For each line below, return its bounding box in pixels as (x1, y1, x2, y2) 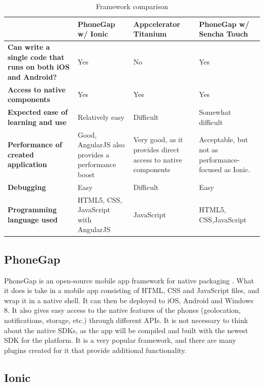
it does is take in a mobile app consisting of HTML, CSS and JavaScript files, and (4, 285, 259, 296)
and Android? (8, 71, 57, 82)
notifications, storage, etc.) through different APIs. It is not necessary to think (4, 315, 248, 326)
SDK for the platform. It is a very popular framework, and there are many (4, 335, 236, 345)
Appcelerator (133, 18, 181, 29)
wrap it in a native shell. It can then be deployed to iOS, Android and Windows (4, 295, 254, 305)
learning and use (8, 116, 67, 127)
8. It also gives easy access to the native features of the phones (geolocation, (4, 305, 241, 315)
